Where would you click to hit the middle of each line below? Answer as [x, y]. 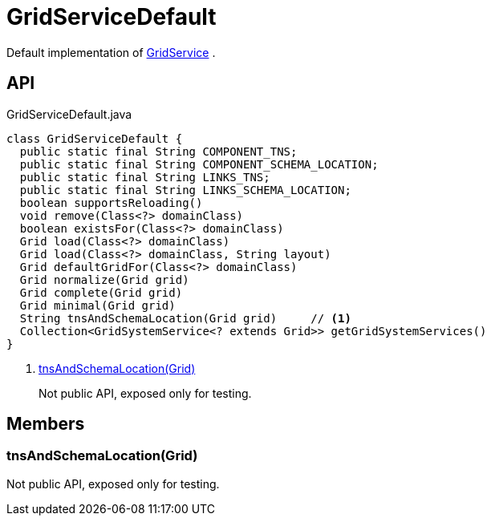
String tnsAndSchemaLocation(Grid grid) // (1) [185, 318]
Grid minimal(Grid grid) [97, 305]
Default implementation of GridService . [111, 52]
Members [46, 424]
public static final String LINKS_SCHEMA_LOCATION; [185, 190]
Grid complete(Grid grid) [101, 292]
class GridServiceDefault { [95, 138]
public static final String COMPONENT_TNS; [158, 151]
